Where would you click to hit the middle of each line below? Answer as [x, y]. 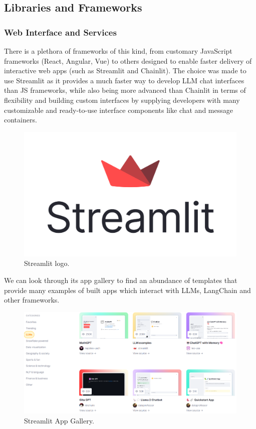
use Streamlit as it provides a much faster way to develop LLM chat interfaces [124, 80]
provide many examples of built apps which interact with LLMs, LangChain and [127, 290]
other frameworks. [32, 300]
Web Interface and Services [60, 32]
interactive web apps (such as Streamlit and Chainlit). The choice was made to [125, 70]
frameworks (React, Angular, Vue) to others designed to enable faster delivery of [128, 60]
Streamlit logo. [47, 263]
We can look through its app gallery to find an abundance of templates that [121, 280]
